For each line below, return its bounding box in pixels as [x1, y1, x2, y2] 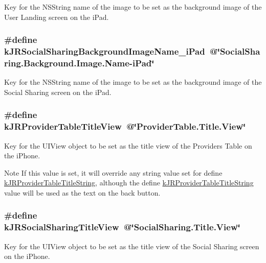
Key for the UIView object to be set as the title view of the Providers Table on [4, 140, 252, 151]
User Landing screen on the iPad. [4, 11, 109, 22]
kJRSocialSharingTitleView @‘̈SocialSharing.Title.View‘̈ [4, 221, 240, 233]
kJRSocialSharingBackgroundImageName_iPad [4, 45, 205, 58]
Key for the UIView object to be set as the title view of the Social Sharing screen [4, 241, 259, 251]
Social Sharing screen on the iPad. [4, 86, 112, 97]
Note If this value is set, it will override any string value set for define [4, 167, 223, 178]
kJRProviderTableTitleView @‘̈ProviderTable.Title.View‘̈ [4, 120, 246, 133]
